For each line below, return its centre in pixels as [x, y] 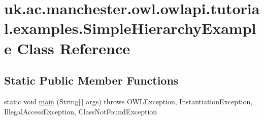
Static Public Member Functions [91, 80]
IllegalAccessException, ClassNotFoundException [81, 111]
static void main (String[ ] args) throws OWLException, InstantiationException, [128, 101]
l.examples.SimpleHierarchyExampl [130, 28]
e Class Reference [67, 48]
